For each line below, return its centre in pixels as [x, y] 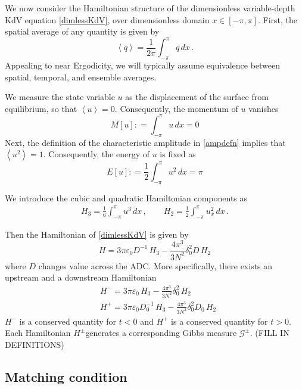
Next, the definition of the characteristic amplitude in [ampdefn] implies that [145, 142]
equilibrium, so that [41, 108]
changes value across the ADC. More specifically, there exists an [155, 265]
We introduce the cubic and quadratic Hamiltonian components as [126, 197]
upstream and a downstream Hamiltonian [81, 277]
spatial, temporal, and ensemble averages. [81, 77]
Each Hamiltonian [38, 333]
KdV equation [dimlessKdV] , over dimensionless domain [107, 19]
